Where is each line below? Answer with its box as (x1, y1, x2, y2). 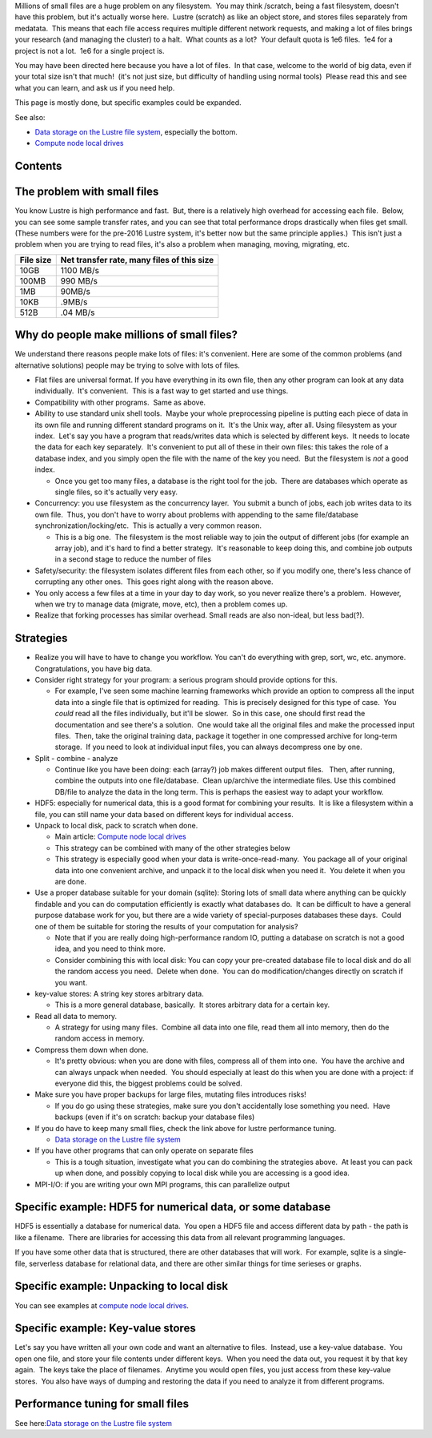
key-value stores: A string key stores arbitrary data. (34, 989, 204, 998)
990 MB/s (60, 275, 98, 286)
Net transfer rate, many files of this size (60, 254, 214, 265)
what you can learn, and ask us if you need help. (14, 83, 175, 92)
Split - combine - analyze (34, 753, 118, 763)
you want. (54, 977, 88, 987)
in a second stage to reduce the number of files (54, 554, 212, 564)
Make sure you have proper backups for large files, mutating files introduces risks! (34, 1090, 307, 1099)
